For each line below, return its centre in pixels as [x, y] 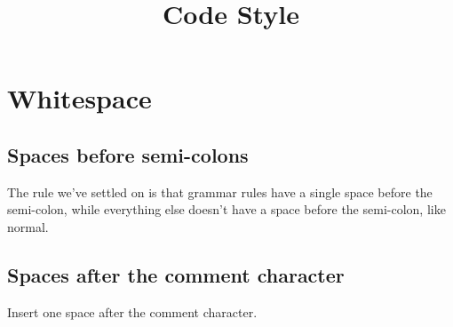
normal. [28, 226]
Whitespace [79, 98]
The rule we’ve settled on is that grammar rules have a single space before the [220, 191]
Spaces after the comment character [176, 274]
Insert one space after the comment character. [132, 311]
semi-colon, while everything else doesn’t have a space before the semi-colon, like [226, 209]
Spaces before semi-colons [128, 154]
